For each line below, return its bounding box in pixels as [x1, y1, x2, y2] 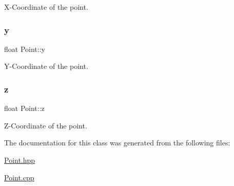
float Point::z [4, 103, 45, 114]
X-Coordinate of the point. [4, 2, 88, 12]
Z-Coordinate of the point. [4, 120, 87, 131]
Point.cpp [4, 172, 34, 182]
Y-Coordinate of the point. [4, 61, 88, 71]
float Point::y [4, 43, 45, 54]
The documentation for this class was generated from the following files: [4, 137, 230, 148]
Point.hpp [4, 155, 35, 165]
